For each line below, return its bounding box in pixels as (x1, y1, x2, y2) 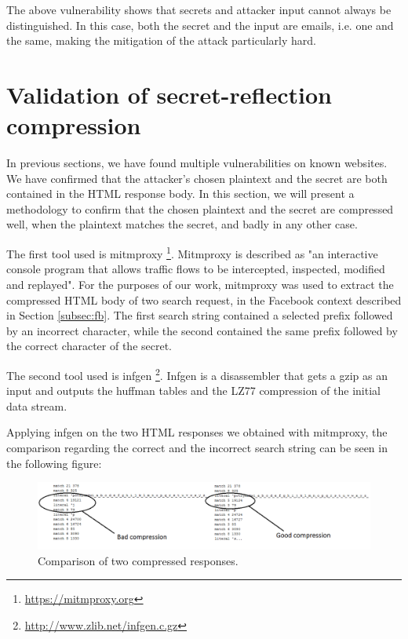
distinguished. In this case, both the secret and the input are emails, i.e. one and (6, 16, 394, 33)
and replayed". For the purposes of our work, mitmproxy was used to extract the (6, 276, 394, 292)
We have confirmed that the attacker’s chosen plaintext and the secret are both (6, 170, 388, 186)
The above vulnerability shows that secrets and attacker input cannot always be (6, 2, 392, 17)
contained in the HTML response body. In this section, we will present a (6, 185, 355, 202)
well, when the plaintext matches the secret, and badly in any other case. (6, 216, 358, 232)
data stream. (6, 397, 67, 414)
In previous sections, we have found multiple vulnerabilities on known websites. (6, 155, 388, 171)
